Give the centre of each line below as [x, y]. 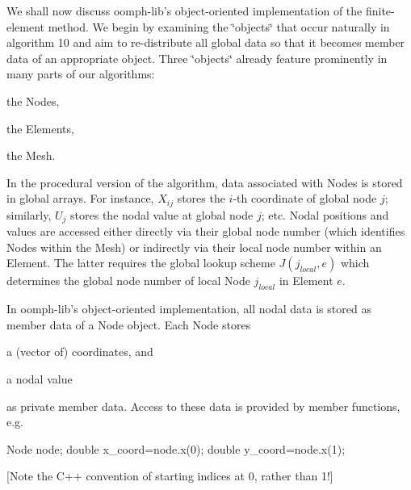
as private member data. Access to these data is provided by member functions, [203, 406]
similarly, [29, 214]
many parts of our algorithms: [81, 74]
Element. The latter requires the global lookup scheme [141, 263]
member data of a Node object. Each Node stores [129, 324]
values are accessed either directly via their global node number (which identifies [206, 231]
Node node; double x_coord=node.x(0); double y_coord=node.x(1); [176, 448]
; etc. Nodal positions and [325, 214]
